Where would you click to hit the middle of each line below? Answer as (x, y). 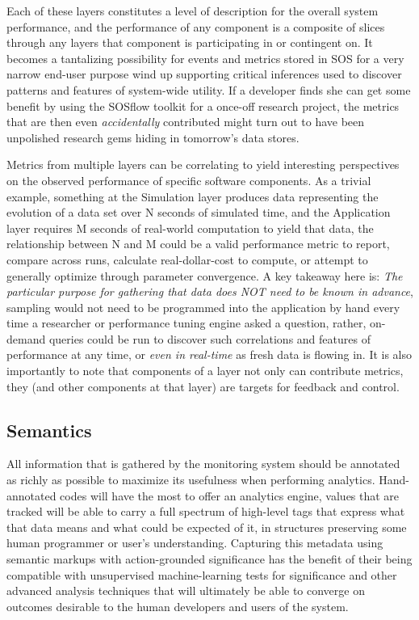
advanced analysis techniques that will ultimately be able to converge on (186, 590)
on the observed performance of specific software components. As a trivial (189, 180)
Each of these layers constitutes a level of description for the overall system (193, 11)
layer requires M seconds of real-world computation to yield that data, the (190, 228)
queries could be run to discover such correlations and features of (209, 338)
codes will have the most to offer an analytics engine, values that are (230, 495)
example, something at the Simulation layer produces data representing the (193, 196)
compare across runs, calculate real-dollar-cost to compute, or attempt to (187, 259)
